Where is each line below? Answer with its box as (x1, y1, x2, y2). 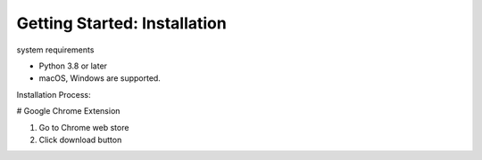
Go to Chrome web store (38, 122, 129, 132)
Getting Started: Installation (16, 13, 227, 33)
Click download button (38, 134, 122, 145)
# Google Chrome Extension (16, 106, 120, 116)
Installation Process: (16, 89, 91, 100)
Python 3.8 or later (38, 60, 107, 71)
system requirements (16, 44, 95, 55)
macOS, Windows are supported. (38, 73, 161, 84)
